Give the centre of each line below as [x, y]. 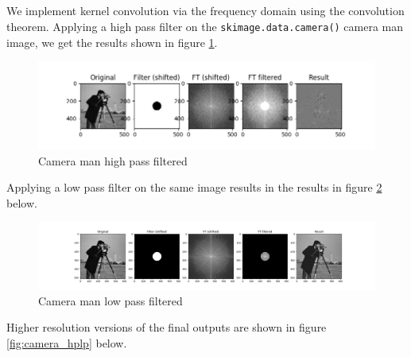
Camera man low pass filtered [111, 300]
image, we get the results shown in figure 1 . [112, 42]
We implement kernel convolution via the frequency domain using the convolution [205, 11]
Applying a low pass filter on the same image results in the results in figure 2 [194, 187]
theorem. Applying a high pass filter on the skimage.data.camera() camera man [205, 26]
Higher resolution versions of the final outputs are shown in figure [167, 327]
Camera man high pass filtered [113, 160]
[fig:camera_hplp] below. [67, 342]
